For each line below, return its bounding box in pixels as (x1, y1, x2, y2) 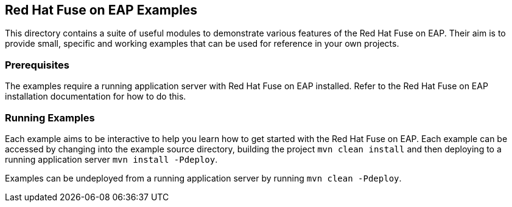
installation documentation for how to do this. (5, 91, 186, 102)
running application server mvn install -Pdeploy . (5, 154, 218, 165)
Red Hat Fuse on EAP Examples (5, 2, 198, 18)
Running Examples (5, 111, 95, 124)
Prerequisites (5, 58, 69, 71)
